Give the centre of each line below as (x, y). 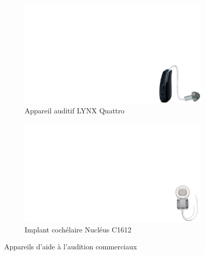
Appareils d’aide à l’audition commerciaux (71, 247)
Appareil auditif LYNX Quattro (75, 111)
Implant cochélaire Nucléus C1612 (78, 229)
